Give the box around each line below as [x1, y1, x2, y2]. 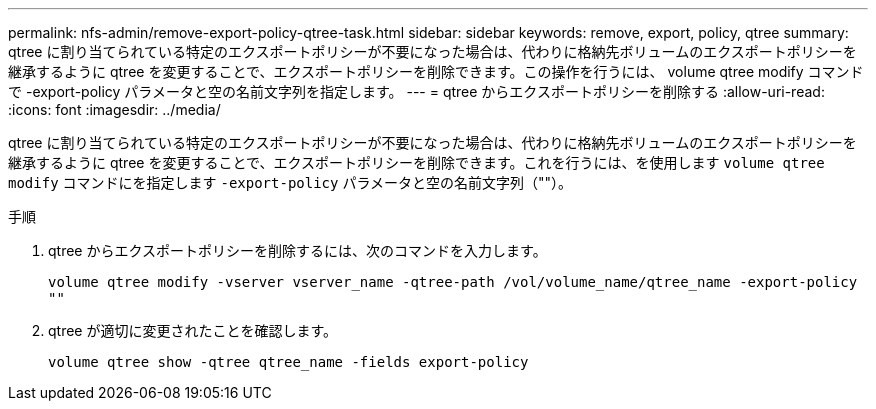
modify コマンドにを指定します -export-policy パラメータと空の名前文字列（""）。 [8, 174, 573, 191]
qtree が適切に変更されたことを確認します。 [48, 322, 338, 339]
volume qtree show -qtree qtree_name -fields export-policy [48, 354, 529, 370]
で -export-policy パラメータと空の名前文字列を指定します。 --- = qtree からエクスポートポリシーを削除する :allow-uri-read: [8, 83, 825, 100]
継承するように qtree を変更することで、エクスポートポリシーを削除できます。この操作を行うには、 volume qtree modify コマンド [8, 63, 864, 80]
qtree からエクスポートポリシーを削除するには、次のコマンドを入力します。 [48, 242, 547, 259]
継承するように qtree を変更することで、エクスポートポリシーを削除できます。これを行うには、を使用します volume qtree [8, 154, 825, 171]
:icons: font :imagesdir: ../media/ [8, 101, 221, 118]
